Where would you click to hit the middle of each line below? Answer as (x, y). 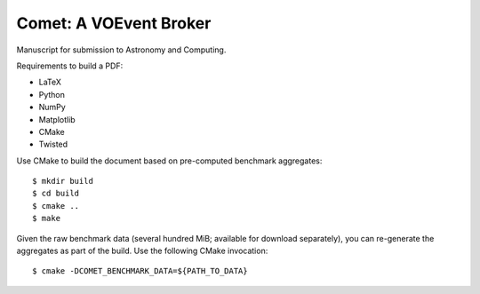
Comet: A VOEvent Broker (114, 23)
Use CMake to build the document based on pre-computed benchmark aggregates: (169, 161)
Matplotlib (57, 119)
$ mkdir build (63, 181)
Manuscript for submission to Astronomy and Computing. (121, 50)
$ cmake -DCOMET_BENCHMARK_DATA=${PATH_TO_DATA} (140, 271)
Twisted (53, 144)
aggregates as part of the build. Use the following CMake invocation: (142, 251)
